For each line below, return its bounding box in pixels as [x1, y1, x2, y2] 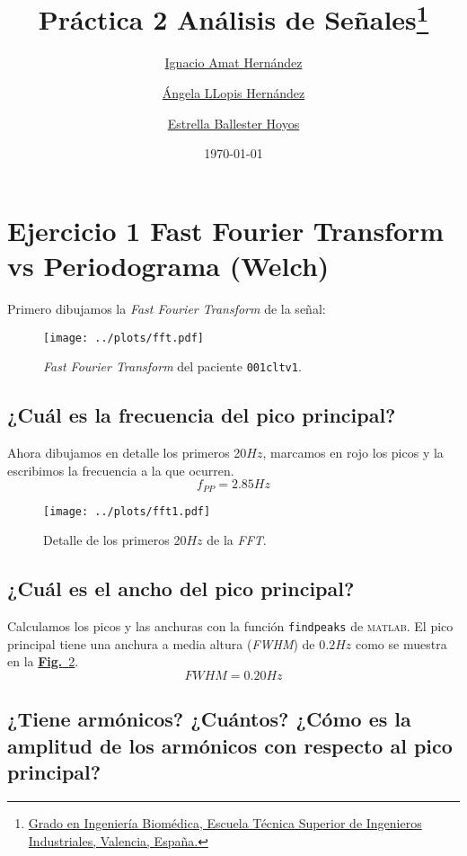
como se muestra [355, 634, 447, 653]
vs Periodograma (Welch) [7, 247, 330, 284]
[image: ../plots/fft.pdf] [43, 331, 204, 344]
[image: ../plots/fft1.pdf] [43, 504, 211, 518]
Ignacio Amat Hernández [164, 53, 303, 72]
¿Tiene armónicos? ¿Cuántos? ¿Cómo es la [7, 705, 411, 733]
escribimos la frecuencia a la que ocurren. [7, 460, 234, 479]
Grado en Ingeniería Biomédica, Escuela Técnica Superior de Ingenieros [28, 813, 422, 832]
